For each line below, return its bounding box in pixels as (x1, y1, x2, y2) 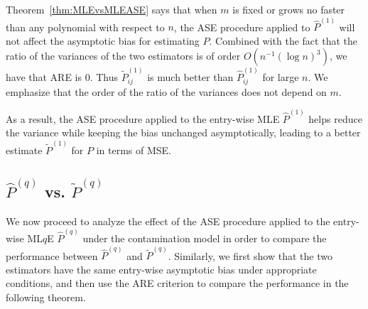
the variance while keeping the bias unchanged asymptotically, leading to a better (6, 125, 361, 140)
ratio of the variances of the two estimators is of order (6, 48, 241, 63)
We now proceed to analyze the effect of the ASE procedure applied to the (6, 213, 330, 228)
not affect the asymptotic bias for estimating (6, 33, 200, 48)
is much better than (147, 70, 234, 85)
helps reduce (308, 111, 362, 126)
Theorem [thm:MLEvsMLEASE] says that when (6, 2, 217, 16)
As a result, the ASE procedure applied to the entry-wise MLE (6, 111, 280, 126)
